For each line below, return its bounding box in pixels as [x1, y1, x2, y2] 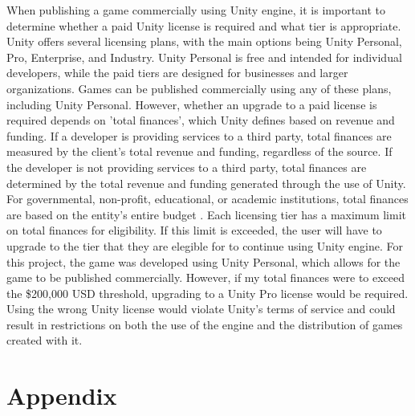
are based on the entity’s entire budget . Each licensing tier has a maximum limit [6, 206, 406, 222]
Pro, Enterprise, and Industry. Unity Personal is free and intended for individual [6, 48, 402, 65]
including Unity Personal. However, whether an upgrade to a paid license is [6, 96, 377, 112]
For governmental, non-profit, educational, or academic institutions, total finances [6, 190, 409, 207]
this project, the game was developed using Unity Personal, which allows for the [6, 253, 401, 270]
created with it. [6, 332, 83, 349]
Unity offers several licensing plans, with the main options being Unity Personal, [6, 33, 402, 50]
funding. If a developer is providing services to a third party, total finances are [6, 127, 392, 144]
